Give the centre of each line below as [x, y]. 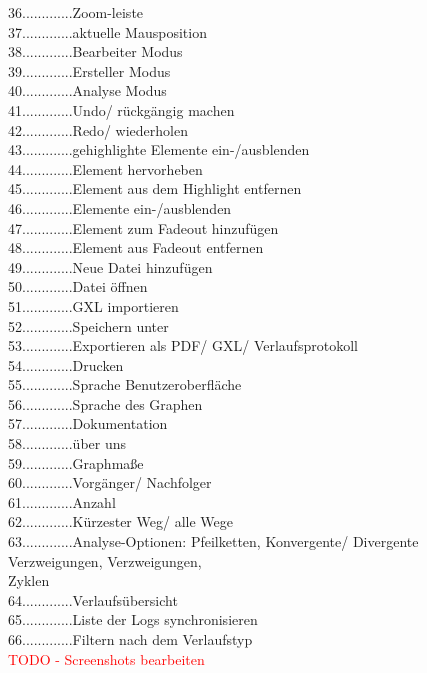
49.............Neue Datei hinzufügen [110, 266]
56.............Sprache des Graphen [105, 403]
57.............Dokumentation [88, 423]
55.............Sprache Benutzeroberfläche [125, 384]
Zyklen [29, 580]
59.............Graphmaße [76, 462]
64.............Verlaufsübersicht [93, 599]
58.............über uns [67, 443]
